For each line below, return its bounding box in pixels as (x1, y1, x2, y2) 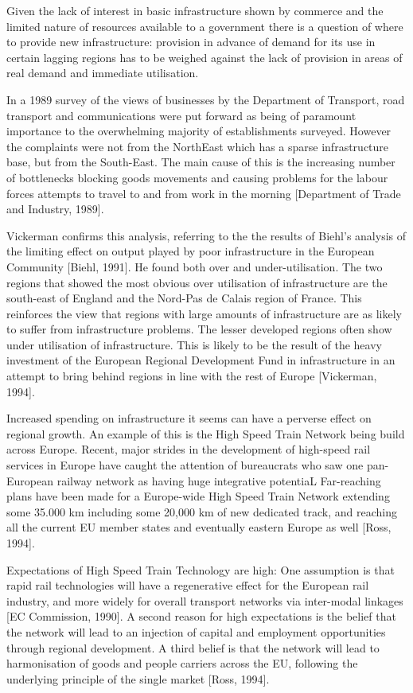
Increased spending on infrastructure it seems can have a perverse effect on (6, 410, 372, 426)
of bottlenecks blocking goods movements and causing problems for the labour (6, 169, 388, 185)
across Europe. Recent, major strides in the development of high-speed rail (6, 441, 371, 457)
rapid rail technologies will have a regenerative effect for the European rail (6, 577, 369, 594)
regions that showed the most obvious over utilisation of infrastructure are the (6, 274, 388, 290)
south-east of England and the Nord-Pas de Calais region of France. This (6, 290, 362, 306)
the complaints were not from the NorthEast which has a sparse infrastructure (6, 138, 389, 154)
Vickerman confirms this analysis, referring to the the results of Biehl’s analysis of (6, 227, 406, 243)
